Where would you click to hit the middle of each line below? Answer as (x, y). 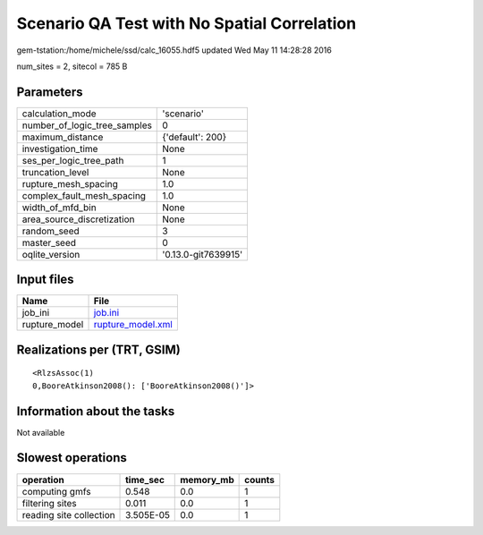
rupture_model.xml (133, 325)
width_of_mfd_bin (59, 208)
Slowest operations (72, 458)
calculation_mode (59, 114)
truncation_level (55, 172)
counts (260, 480)
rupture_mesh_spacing (70, 183)
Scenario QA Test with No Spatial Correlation (186, 23)
